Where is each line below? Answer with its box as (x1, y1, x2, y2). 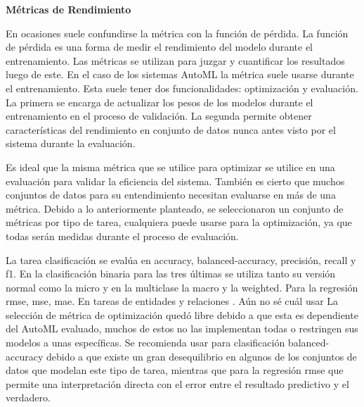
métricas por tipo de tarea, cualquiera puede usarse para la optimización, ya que (6, 215, 352, 230)
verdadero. (6, 390, 51, 405)
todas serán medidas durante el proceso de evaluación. (6, 228, 239, 243)
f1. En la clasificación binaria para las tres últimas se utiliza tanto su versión (6, 266, 336, 281)
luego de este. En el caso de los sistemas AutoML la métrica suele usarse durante (6, 67, 354, 82)
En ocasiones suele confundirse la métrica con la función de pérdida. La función (6, 25, 349, 40)
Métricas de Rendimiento (6, 2, 131, 16)
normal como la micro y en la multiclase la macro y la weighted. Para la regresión (6, 280, 358, 294)
